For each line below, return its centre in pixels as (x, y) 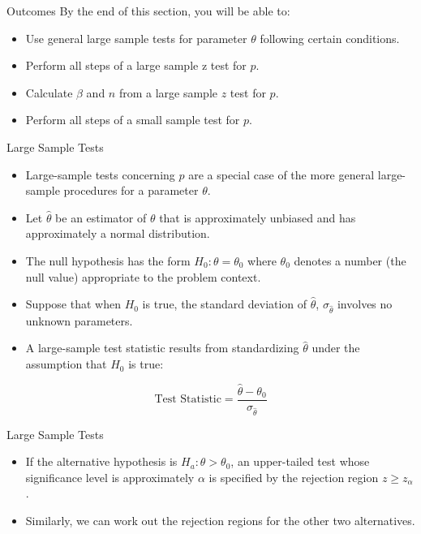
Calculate (49, 92)
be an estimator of (101, 217)
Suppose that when (73, 304)
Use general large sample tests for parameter (136, 38)
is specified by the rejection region (294, 477)
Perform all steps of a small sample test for (133, 120)
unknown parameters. (79, 320)
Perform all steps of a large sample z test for (136, 65)
